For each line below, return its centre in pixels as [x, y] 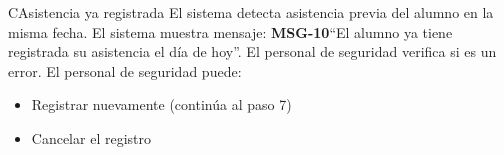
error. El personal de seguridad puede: [125, 70]
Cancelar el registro [91, 137]
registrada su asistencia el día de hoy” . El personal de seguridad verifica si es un [252, 51]
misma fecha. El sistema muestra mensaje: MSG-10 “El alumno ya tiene [230, 31]
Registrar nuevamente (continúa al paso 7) [161, 104]
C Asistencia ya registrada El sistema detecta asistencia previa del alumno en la [251, 12]
